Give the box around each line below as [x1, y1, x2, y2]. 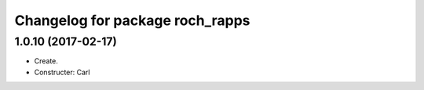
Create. [34, 56, 59, 66]
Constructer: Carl [34, 67, 90, 77]
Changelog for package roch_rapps [14, 12, 250, 29]
